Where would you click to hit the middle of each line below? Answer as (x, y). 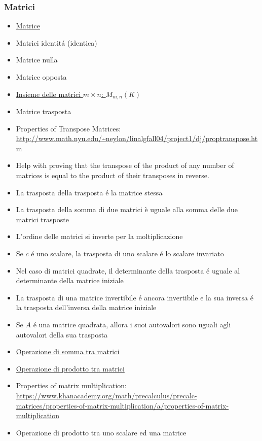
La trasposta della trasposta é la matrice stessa (89, 192)
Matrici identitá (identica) (57, 42)
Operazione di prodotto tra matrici (70, 368)
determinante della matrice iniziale (70, 280)
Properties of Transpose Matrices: (68, 128)
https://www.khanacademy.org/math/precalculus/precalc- (106, 395)
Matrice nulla (37, 60)
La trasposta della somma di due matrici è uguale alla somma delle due (127, 209)
